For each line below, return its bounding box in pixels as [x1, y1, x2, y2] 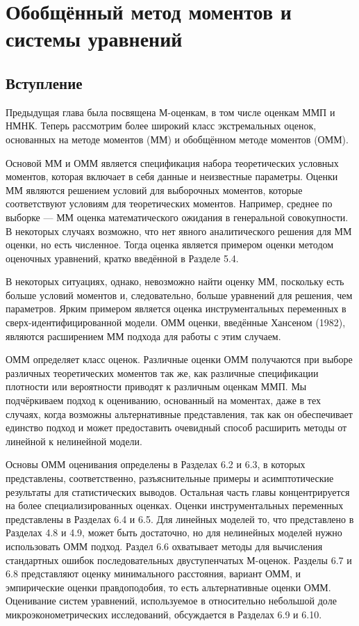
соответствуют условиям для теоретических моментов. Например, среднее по [6, 196, 333, 211]
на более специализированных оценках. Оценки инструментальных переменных [6, 498, 344, 513]
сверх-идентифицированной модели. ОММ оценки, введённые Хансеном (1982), [6, 315, 346, 330]
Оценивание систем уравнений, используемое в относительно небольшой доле [6, 593, 337, 608]
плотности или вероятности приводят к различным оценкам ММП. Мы [6, 379, 307, 394]
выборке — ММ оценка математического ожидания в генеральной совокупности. [6, 209, 349, 224]
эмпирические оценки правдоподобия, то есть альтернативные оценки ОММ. [6, 579, 331, 594]
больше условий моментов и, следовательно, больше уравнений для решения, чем [6, 287, 353, 302]
